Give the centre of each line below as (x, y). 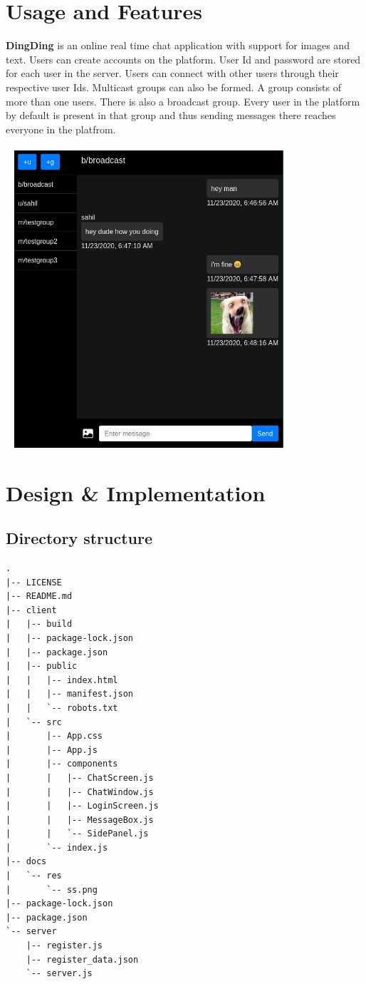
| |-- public (42, 666)
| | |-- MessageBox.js (80, 820)
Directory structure (79, 538)
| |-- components (62, 764)
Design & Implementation (136, 492)
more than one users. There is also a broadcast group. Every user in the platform (183, 101)
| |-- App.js (52, 750)
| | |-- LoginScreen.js (82, 806)
